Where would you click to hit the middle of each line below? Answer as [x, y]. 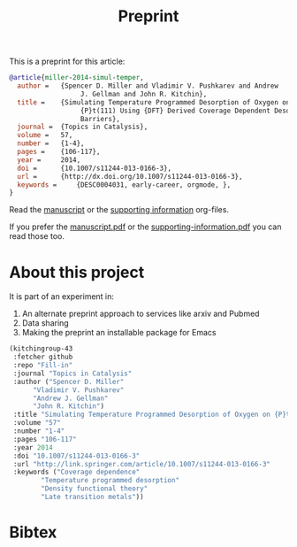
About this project [77, 272]
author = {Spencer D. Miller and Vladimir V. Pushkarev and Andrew [148, 86]
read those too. [37, 236]
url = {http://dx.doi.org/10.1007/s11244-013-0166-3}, [130, 176]
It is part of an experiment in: [62, 297]
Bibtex [33, 532]
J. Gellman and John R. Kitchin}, [144, 94]
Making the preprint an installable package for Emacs [119, 333]
